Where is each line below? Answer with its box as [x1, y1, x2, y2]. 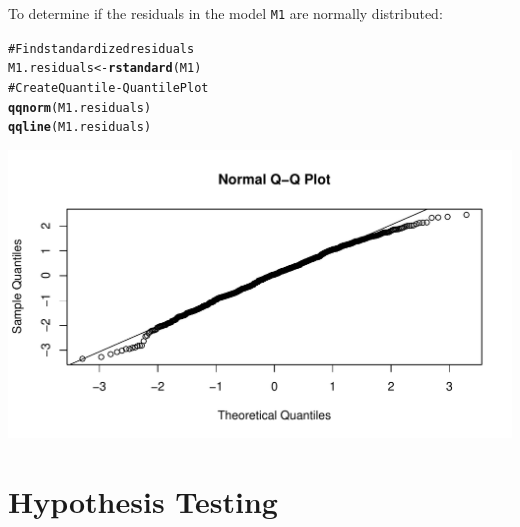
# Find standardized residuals [8, 41, 195, 56]
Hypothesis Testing [8, 480, 278, 521]
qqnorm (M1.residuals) [8, 100, 152, 115]
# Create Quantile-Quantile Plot [8, 80, 209, 95]
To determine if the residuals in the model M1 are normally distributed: [8, 3, 443, 23]
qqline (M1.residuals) [8, 120, 152, 135]
